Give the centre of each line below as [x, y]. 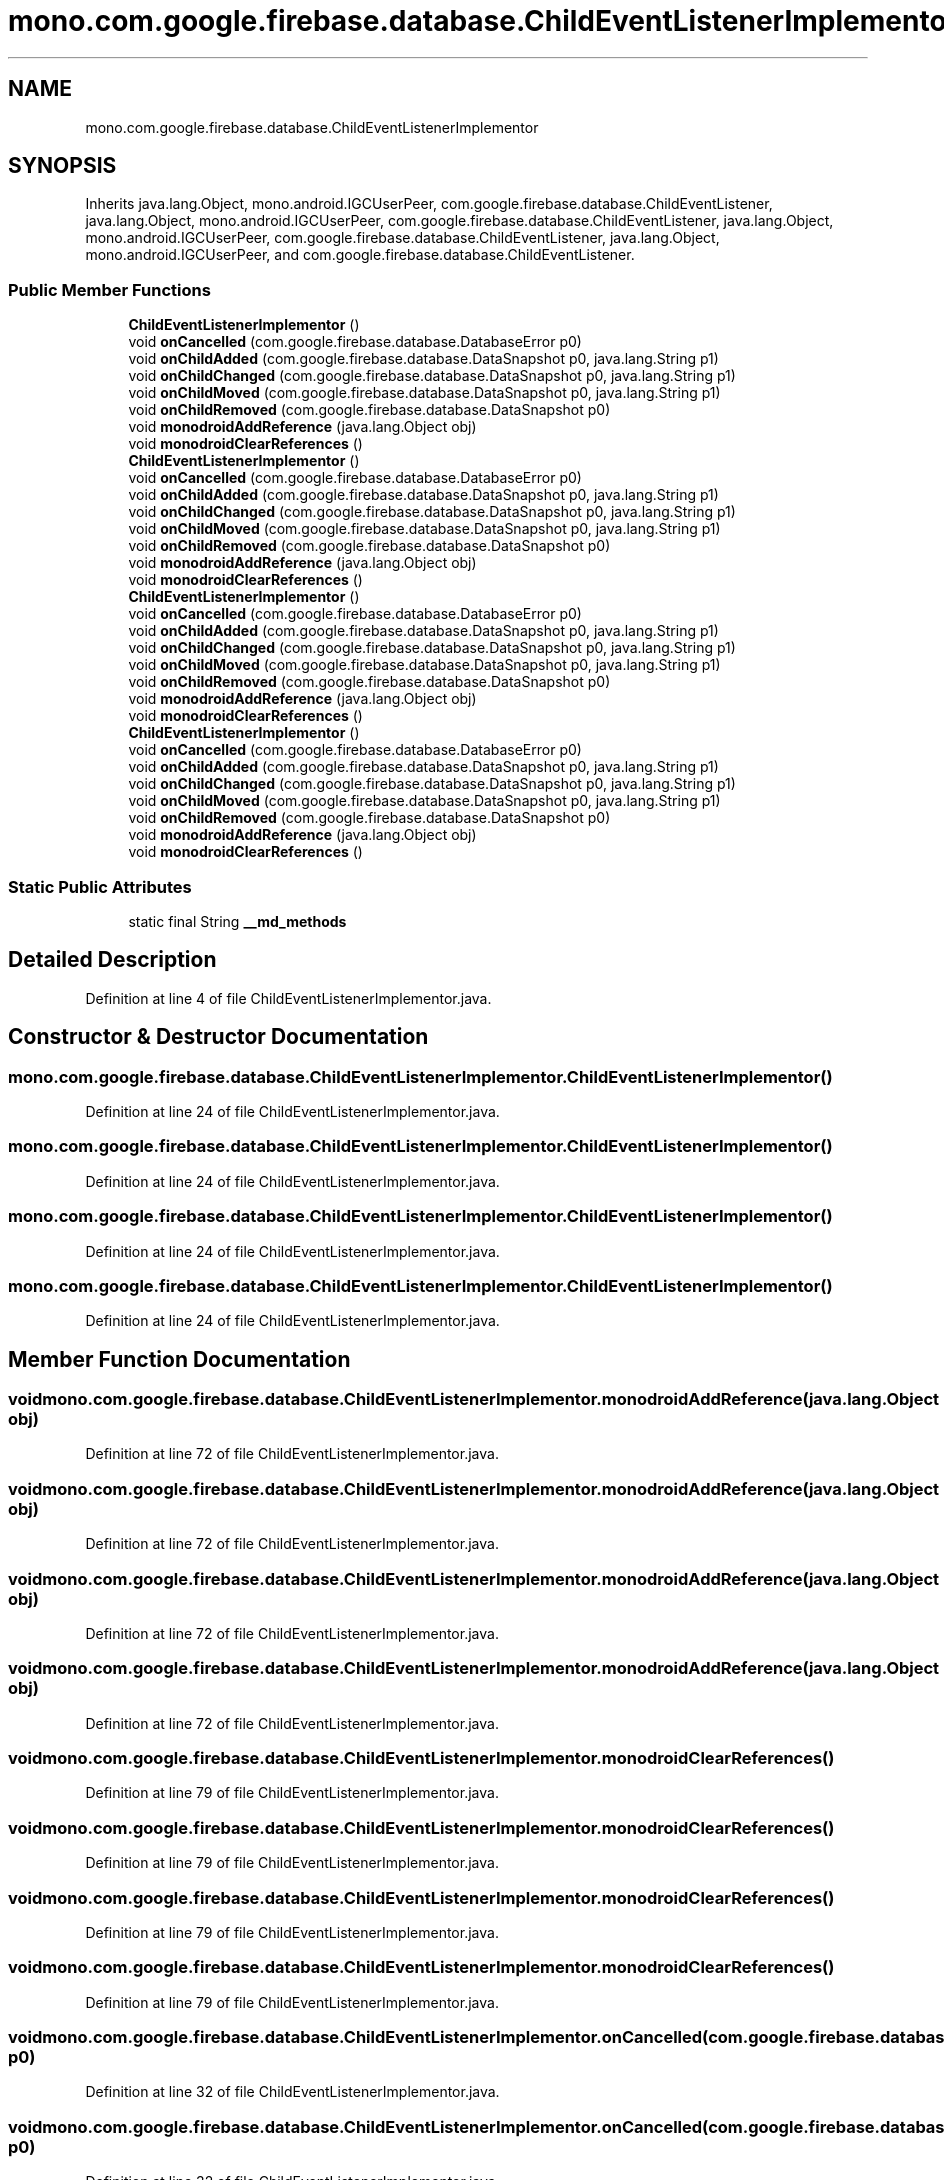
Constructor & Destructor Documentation [218, 1037]
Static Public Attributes [100, 886]
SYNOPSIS [62, 166]
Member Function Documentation [179, 1359]
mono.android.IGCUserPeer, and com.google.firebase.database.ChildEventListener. [360, 255]
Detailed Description [112, 960]
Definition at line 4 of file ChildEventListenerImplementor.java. [288, 998]
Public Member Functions [109, 289]
